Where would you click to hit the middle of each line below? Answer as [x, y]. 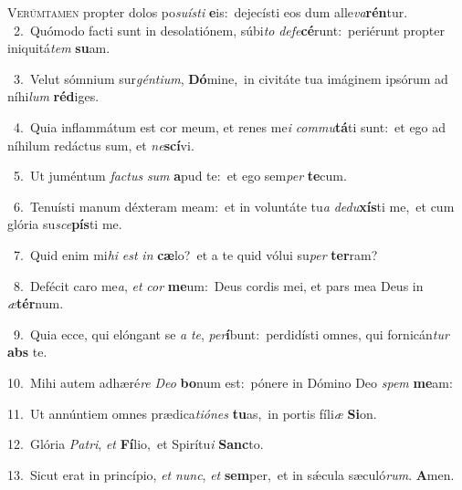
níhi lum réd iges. [53, 96]
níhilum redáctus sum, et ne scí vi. [101, 145]
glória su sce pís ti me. [65, 224]
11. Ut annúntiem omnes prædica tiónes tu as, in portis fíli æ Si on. [192, 413]
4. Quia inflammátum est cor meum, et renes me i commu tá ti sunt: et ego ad [230, 126]
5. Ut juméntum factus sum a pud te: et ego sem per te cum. [180, 176]
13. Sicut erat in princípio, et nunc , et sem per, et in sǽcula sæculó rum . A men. [231, 474]
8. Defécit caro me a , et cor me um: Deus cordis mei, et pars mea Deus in [218, 285]
